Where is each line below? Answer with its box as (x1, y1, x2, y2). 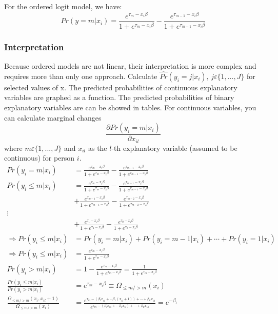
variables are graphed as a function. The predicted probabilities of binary (4, 92, 234, 103)
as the (88, 142, 107, 153)
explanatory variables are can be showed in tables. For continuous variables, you (4, 102, 256, 112)
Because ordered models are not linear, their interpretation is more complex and (4, 60, 256, 71)
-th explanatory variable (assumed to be (111, 142, 237, 153)
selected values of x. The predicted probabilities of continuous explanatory (4, 82, 237, 92)
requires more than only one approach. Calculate (4, 70, 157, 81)
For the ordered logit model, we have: (4, 1, 122, 11)
